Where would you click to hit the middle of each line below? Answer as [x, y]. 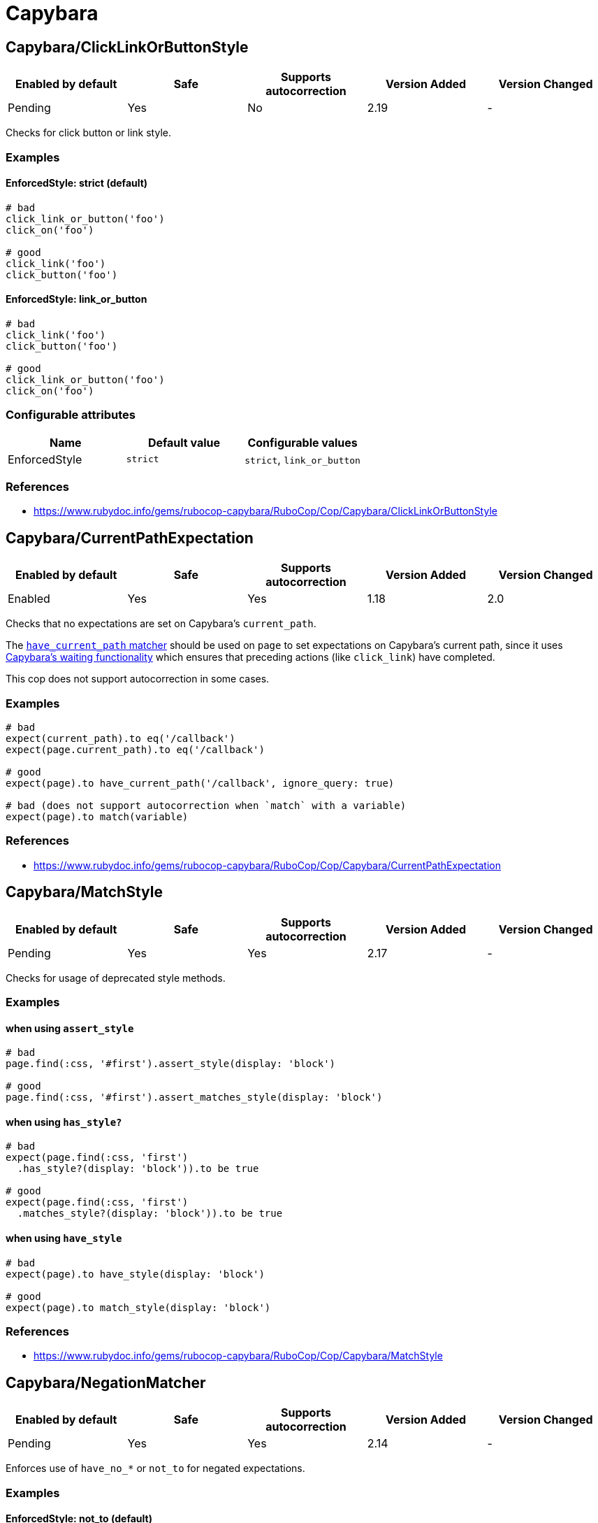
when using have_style [64, 1238]
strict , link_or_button [302, 459]
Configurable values [302, 442]
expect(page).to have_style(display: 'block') [135, 1274]
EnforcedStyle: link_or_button [76, 299]
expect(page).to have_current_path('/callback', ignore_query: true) [200, 784]
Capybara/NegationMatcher [106, 1382]
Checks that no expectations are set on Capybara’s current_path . [161, 624]
